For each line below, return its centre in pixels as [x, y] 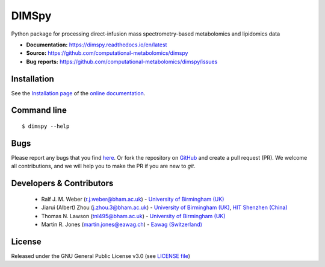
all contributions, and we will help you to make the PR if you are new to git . [103, 166]
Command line [39, 111]
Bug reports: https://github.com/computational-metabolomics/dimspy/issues [122, 61]
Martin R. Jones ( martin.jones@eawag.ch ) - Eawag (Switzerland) [122, 224]
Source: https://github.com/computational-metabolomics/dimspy [107, 53]
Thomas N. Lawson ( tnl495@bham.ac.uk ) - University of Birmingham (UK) [133, 216]
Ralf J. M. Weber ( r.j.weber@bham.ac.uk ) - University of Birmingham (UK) [133, 199]
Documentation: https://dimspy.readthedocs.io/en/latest [97, 45]
